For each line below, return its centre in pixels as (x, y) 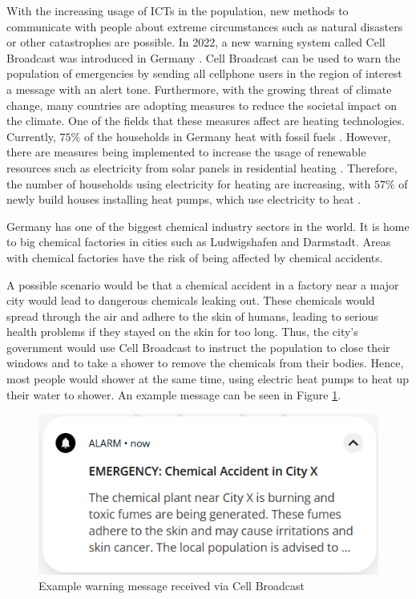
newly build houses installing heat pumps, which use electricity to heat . (184, 199)
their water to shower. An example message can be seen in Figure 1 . (174, 394)
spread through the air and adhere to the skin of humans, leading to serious (192, 316)
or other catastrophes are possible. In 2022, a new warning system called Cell (196, 42)
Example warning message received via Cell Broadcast (172, 586)
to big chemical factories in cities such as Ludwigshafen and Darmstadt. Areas (199, 242)
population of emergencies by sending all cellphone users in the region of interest (204, 73)
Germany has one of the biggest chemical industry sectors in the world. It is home (208, 226)
